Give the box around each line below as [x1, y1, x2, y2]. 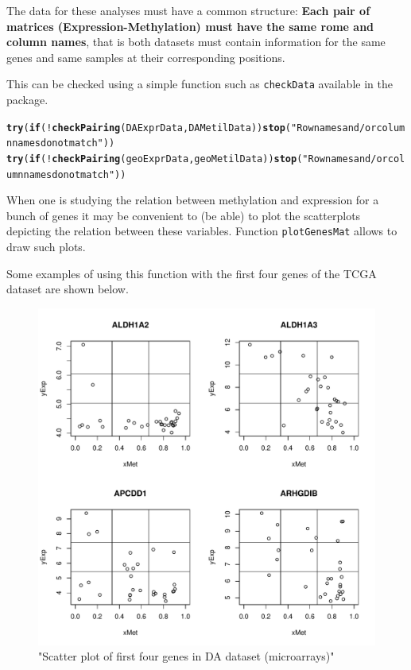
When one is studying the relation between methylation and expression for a [6, 192, 379, 208]
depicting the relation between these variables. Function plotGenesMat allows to [6, 223, 397, 239]
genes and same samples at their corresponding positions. [6, 48, 285, 65]
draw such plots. [6, 238, 86, 255]
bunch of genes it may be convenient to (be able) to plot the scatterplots [6, 207, 361, 223]
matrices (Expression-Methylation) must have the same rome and [6, 17, 374, 34]
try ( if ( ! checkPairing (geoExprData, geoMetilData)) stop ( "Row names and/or [6, 153, 388, 165]
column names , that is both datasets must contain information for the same [6, 33, 386, 50]
